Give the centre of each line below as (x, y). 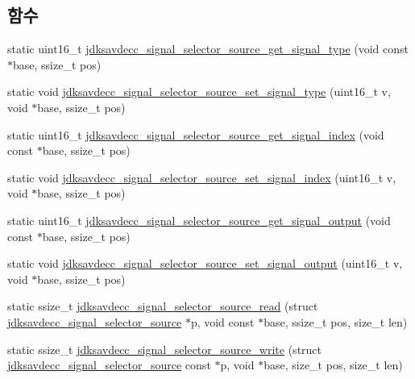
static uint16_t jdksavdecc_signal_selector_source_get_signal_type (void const (208, 49)
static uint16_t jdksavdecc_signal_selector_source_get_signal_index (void (196, 134)
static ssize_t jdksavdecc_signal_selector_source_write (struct (165, 349)
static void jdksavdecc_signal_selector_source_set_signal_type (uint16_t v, (199, 92)
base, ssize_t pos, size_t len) (336, 321)
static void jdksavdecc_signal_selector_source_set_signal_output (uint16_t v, (205, 263)
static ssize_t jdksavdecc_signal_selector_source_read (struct (163, 306)
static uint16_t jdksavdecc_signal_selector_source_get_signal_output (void (199, 220)
